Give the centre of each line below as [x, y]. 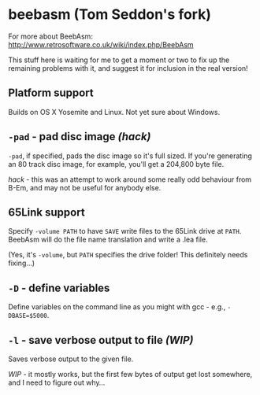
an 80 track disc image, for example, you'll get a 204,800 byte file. [116, 164]
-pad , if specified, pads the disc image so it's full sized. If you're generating [130, 156]
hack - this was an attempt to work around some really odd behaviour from [130, 179]
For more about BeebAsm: [50, 36]
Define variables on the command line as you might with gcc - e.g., [117, 307]
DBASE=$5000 [28, 316]
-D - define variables [59, 288]
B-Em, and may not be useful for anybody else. [85, 187]
